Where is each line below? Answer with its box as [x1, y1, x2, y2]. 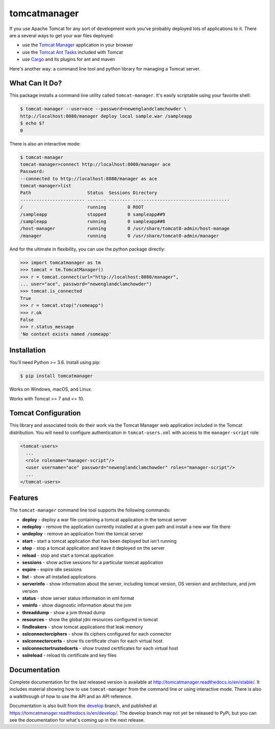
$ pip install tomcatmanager [20, 373, 93, 379]
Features [9, 494, 38, 502]
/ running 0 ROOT [20, 204, 144, 210]
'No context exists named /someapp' [20, 331, 112, 337]
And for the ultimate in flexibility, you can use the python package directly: [9, 246, 166, 252]
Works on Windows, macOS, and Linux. [9, 386, 93, 393]
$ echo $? [20, 120, 45, 126]
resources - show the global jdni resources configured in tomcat [22, 617, 158, 623]
